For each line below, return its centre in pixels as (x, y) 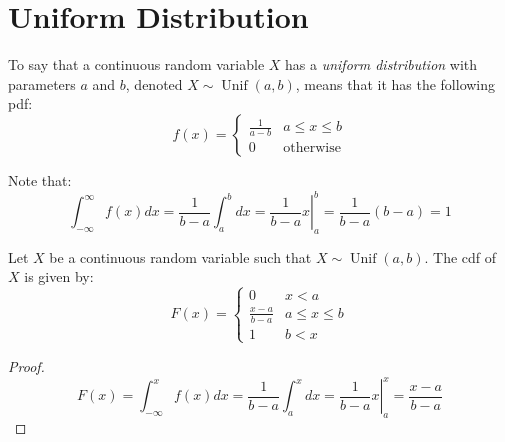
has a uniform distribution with (381, 64)
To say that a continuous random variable (136, 64)
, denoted (154, 83)
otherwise (312, 148)
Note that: (40, 179)
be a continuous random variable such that (180, 256)
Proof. (26, 365)
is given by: (59, 276)
